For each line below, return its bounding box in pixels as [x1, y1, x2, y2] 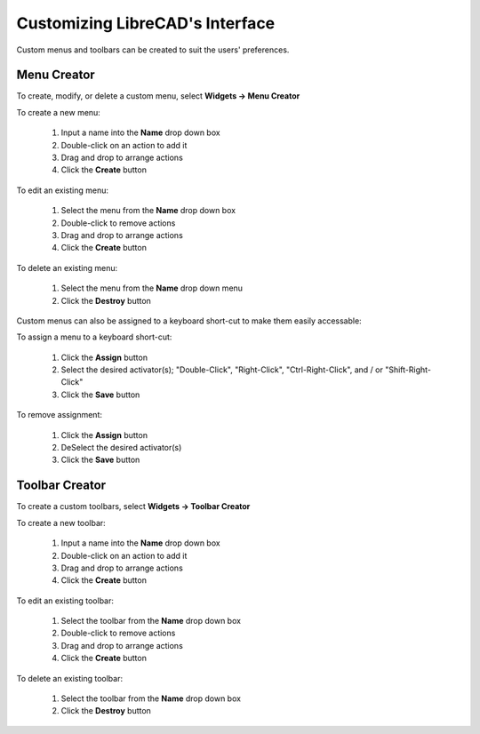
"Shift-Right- [385, 364, 431, 375]
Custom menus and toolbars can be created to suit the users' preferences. [16, 44, 290, 55]
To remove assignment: [16, 410, 102, 420]
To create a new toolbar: [16, 517, 106, 528]
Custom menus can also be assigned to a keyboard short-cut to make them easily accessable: [16, 315, 362, 326]
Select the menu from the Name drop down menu [60, 283, 244, 293]
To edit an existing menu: [16, 185, 109, 195]
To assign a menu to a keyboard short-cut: [16, 331, 172, 342]
